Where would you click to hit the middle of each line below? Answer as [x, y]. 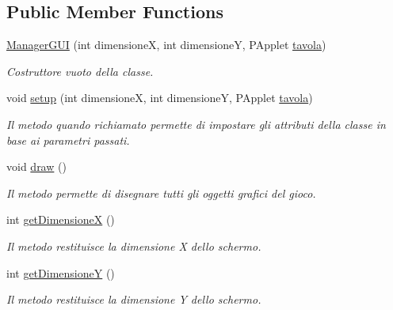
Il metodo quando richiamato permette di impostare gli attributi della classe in [196, 124]
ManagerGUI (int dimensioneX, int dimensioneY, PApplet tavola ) [166, 45]
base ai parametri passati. [68, 140]
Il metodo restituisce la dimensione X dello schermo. [134, 246]
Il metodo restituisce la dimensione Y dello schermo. [134, 299]
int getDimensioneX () [61, 219]
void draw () [36, 166]
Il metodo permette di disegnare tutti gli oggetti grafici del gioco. [161, 193]
